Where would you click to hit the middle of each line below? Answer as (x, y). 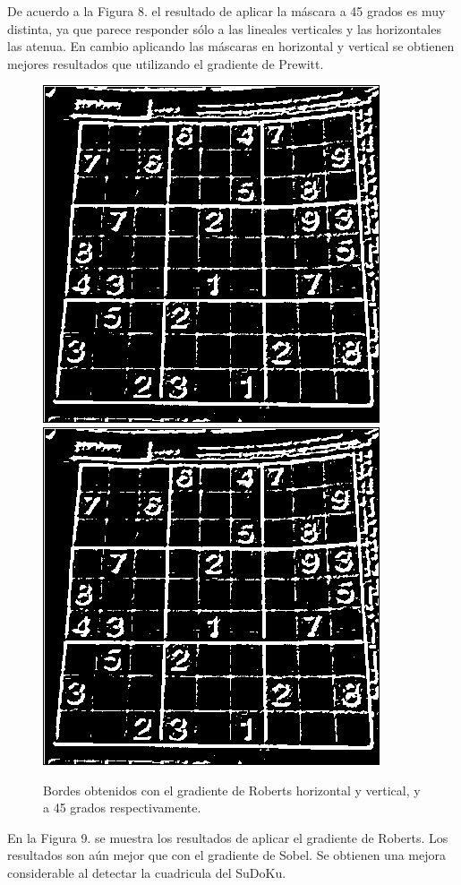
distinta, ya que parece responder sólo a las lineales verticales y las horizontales (224, 28)
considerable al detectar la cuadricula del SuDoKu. (147, 872)
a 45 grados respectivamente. (122, 808)
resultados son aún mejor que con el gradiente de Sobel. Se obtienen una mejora (226, 855)
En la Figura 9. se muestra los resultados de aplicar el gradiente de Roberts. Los (228, 837)
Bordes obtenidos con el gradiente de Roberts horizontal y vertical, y (232, 790)
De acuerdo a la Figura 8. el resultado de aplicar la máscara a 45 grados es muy (226, 11)
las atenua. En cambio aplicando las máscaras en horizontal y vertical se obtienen (231, 46)
